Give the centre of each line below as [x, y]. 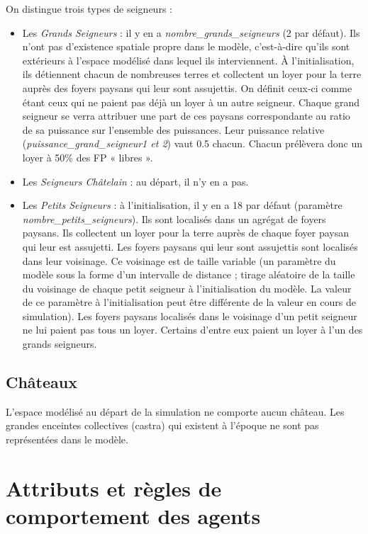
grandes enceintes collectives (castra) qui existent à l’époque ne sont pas [162, 425]
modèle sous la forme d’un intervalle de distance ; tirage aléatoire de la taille [189, 274]
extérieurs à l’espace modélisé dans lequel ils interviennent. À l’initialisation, [188, 60]
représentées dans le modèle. [67, 439]
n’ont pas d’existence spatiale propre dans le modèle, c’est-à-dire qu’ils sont [186, 46]
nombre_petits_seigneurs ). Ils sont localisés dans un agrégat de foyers [174, 218]
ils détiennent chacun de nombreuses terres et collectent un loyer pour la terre [192, 74]
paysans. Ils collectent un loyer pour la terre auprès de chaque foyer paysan [186, 233]
